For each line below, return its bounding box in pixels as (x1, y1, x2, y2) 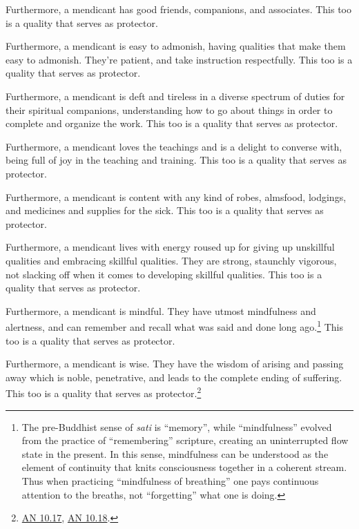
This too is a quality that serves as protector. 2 (6, 384, 202, 400)
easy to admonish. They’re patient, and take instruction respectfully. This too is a (6, 52, 353, 66)
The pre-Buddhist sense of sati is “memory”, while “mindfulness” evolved (21, 419, 332, 434)
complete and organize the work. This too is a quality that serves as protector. (6, 116, 338, 131)
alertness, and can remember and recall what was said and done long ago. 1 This (6, 318, 343, 334)
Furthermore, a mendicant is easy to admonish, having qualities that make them (6, 39, 346, 53)
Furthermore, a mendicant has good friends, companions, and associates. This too (6, 2, 352, 16)
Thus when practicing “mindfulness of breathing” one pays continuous (21, 473, 319, 488)
